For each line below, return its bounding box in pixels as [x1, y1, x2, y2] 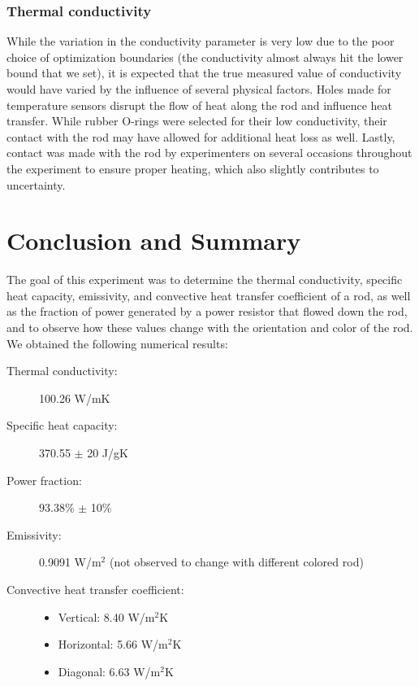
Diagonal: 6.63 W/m [58, 662, 161, 679]
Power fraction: [6, 471, 82, 488]
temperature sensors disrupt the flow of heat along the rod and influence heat [6, 96, 392, 113]
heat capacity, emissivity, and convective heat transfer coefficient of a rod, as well [6, 286, 411, 304]
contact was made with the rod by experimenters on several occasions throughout [6, 144, 413, 161]
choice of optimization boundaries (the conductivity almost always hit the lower [6, 48, 404, 65]
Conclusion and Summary [6, 224, 301, 257]
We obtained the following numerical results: [6, 334, 228, 352]
